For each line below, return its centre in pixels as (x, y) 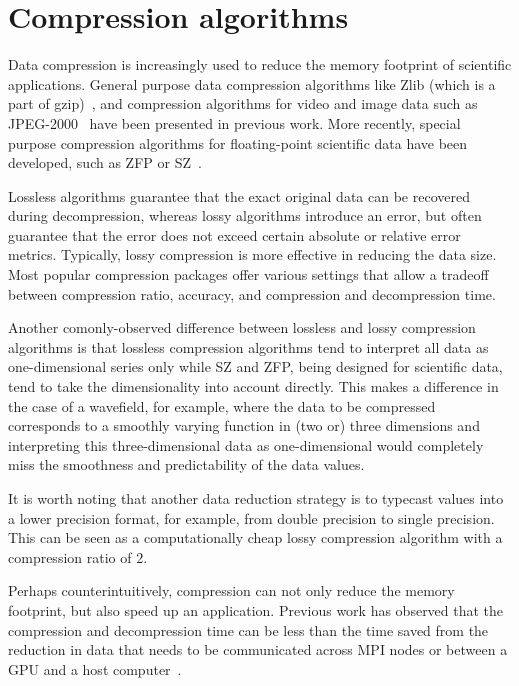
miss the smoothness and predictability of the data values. (186, 464)
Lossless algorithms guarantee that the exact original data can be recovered (239, 195)
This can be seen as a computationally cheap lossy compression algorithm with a (255, 537)
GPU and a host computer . (95, 668)
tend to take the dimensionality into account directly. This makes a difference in (253, 386)
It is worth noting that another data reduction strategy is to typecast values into (256, 498)
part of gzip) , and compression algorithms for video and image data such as (243, 103)
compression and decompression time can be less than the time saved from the (248, 629)
